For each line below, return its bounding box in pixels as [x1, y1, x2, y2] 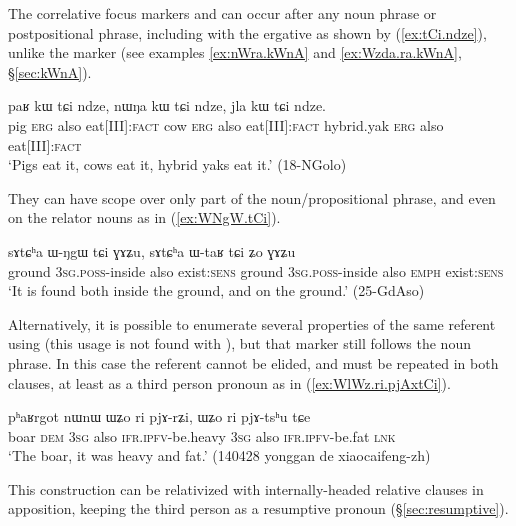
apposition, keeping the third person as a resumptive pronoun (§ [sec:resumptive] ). [8, 498, 509, 519]
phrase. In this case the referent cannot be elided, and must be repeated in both [8, 352, 499, 373]
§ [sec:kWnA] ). [8, 61, 92, 82]
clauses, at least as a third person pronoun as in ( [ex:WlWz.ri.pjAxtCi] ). [8, 372, 451, 393]
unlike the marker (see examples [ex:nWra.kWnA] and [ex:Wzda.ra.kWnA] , [8, 42, 462, 63]
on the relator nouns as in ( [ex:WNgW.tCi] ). [8, 207, 281, 228]
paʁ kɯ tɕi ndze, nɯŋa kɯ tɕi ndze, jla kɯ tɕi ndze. [8, 95, 327, 116]
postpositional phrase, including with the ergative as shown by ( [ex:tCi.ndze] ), [8, 22, 487, 43]
